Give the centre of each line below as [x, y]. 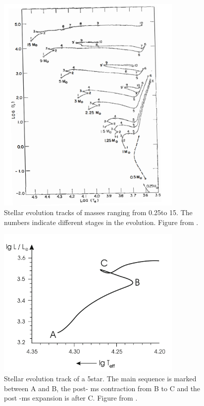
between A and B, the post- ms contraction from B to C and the [102, 388]
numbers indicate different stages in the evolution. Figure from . [101, 222]
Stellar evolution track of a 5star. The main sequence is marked [100, 378]
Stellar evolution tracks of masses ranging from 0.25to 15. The [98, 212]
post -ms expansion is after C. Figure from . [71, 398]
